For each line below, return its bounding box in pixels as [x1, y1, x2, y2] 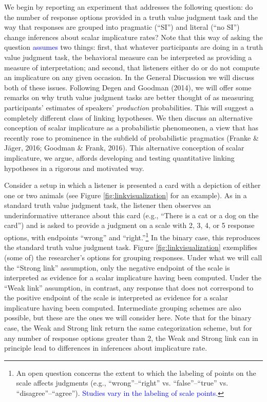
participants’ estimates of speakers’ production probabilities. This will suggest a [4, 102, 254, 112]
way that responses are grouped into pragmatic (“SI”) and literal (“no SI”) [4, 22, 240, 32]
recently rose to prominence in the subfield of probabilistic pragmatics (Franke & [4, 132, 259, 143]
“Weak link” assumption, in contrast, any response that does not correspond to [4, 282, 254, 293]
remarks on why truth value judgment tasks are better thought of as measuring [4, 92, 254, 103]
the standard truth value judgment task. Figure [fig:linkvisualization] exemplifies [4, 242, 258, 253]
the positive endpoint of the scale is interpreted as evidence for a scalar [4, 292, 228, 303]
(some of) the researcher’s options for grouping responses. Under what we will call [4, 252, 262, 262]
